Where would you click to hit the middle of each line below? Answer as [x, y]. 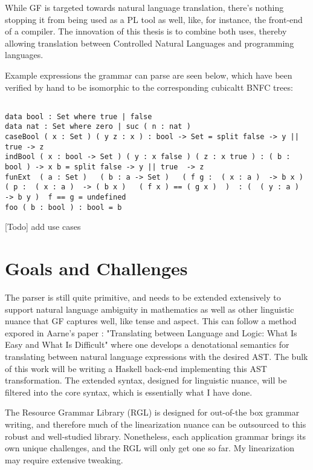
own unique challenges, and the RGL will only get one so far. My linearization [150, 448]
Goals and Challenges [96, 268]
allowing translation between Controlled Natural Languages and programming [150, 43]
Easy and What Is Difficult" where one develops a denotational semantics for [147, 344]
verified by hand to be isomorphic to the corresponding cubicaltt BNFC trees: [149, 87]
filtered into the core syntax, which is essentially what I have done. [129, 392]
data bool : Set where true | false [79, 116]
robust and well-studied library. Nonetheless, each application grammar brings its [156, 436]
